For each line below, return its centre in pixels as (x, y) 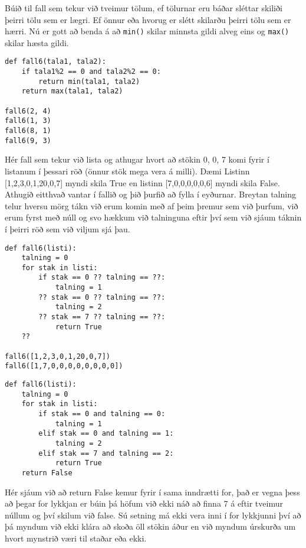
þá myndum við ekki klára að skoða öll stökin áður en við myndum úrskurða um (150, 526)
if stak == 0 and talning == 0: (102, 414)
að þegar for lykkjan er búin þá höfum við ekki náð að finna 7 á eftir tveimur (144, 503)
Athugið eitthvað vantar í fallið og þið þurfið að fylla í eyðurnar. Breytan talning (150, 194)
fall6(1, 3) (28, 121)
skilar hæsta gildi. (37, 42)
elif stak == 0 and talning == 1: (106, 434)
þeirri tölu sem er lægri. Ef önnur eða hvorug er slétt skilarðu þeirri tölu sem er (148, 19)
